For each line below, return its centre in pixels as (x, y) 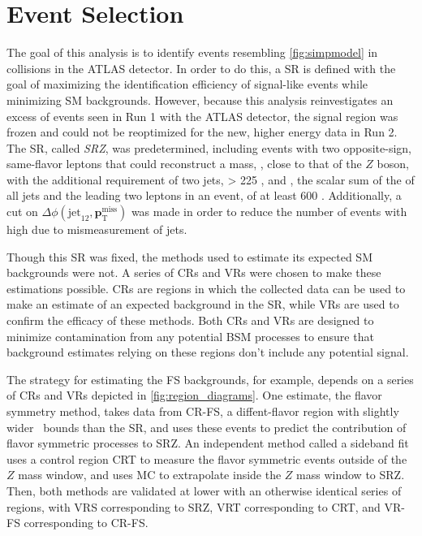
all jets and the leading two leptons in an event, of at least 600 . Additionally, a (204, 195)
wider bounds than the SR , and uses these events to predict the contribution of (207, 427)
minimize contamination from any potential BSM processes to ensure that (190, 336)
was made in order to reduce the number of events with (269, 212)
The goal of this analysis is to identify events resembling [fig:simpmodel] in (192, 52)
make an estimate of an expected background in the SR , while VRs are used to (203, 304)
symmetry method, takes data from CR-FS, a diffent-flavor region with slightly (203, 411)
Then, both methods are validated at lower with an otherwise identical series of (204, 490)
